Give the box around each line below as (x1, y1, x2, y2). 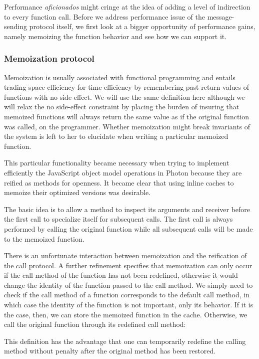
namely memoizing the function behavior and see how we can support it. (4, 31, 227, 41)
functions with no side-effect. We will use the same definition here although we (4, 91, 245, 102)
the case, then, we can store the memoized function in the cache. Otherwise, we (4, 309, 247, 319)
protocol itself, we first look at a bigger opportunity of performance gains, (29, 21, 255, 32)
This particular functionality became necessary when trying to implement (4, 157, 229, 168)
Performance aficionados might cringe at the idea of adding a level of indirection (4, 2, 250, 12)
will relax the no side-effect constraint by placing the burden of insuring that (4, 101, 239, 112)
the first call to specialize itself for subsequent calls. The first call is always (4, 214, 233, 224)
